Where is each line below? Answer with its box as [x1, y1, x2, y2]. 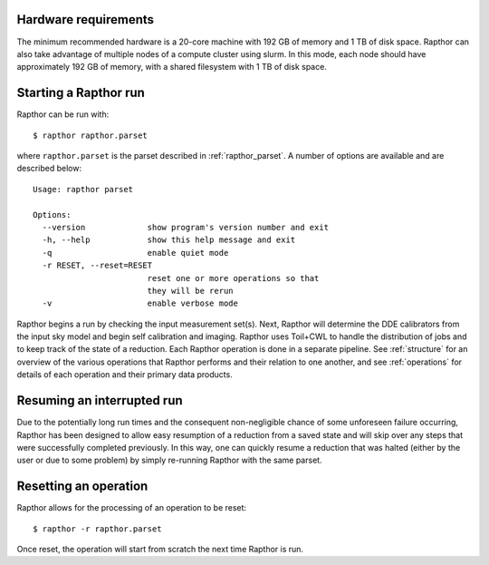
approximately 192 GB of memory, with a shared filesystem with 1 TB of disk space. [16, 62, 328, 73]
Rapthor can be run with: [16, 109, 110, 120]
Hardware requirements [16, 12, 154, 27]
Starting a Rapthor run [16, 85, 145, 101]
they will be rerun [147, 286, 235, 296]
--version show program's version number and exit [42, 222, 330, 232]
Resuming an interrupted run [16, 393, 183, 408]
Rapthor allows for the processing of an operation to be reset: [16, 502, 247, 513]
